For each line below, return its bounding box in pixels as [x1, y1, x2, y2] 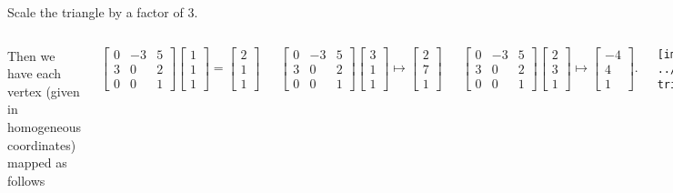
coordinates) [7, 135, 76, 154]
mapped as [7, 153, 67, 172]
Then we [7, 46, 55, 65]
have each [7, 64, 62, 83]
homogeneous [7, 117, 81, 136]
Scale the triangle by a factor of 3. [7, 3, 198, 21]
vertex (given [7, 81, 80, 100]
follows [7, 170, 45, 189]
